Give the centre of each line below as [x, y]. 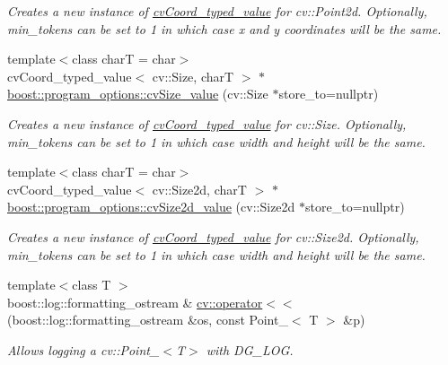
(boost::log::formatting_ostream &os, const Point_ [148, 320]
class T [92, 285]
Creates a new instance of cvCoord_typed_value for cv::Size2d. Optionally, [213, 236]
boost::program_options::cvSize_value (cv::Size [138, 94]
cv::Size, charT [193, 76]
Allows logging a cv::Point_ [83, 349]
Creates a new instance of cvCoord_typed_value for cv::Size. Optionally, [207, 123]
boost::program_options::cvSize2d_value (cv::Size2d [151, 207]
